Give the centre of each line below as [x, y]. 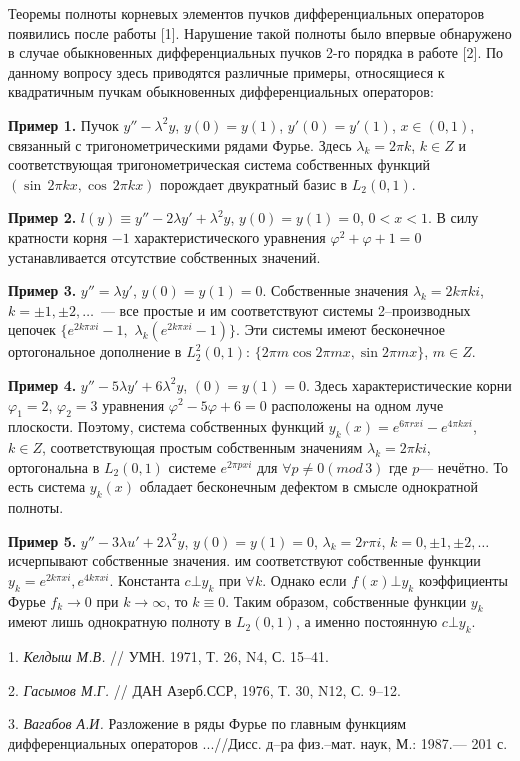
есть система [47, 486]
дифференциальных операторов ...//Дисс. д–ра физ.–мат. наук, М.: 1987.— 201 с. [258, 743]
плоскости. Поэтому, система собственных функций [166, 426]
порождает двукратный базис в [254, 183]
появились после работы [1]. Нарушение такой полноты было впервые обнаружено [260, 32]
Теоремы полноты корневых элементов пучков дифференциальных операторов [246, 13]
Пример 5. [42, 540]
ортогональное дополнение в [95, 351]
